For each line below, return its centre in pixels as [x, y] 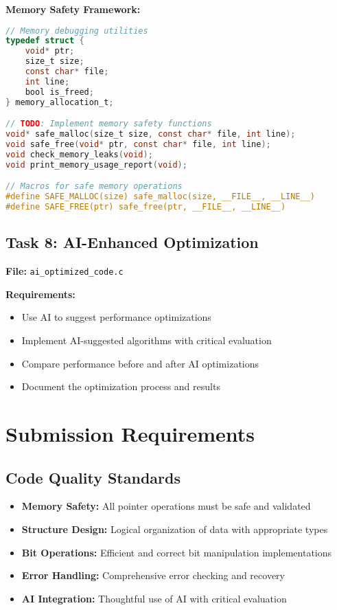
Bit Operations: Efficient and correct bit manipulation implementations [177, 552]
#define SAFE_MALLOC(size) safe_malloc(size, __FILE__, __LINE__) [161, 197]
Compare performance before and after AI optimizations [140, 363]
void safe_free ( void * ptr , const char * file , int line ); [138, 144]
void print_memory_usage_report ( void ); [96, 165]
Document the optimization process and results [121, 386]
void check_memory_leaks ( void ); [79, 154]
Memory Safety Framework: [73, 9]
